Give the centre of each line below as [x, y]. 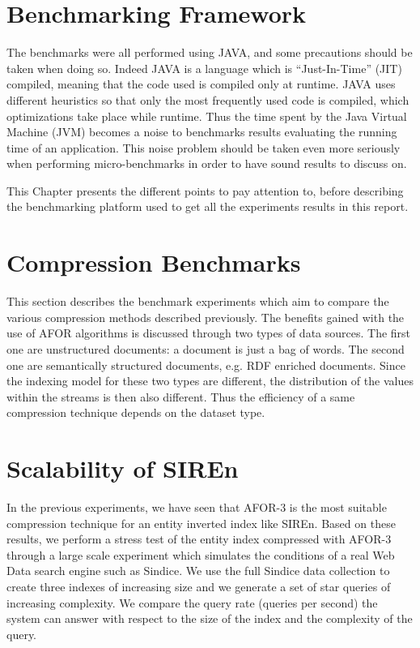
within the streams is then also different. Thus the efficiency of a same [181, 396]
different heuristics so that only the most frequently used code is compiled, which [208, 99]
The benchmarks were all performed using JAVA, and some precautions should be [210, 52]
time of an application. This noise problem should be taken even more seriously [204, 147]
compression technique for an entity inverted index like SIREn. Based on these [201, 523]
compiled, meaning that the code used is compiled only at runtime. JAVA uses [201, 84]
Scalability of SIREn [123, 468]
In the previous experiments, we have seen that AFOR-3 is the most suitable [197, 507]
